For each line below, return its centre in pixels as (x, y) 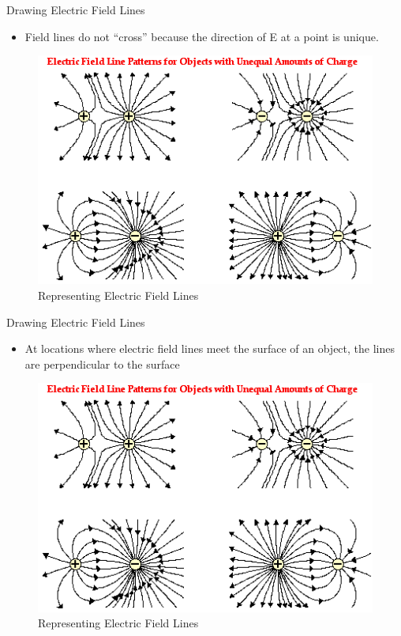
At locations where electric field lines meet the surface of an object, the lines (210, 348)
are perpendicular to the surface (102, 363)
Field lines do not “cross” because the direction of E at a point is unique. (202, 36)
